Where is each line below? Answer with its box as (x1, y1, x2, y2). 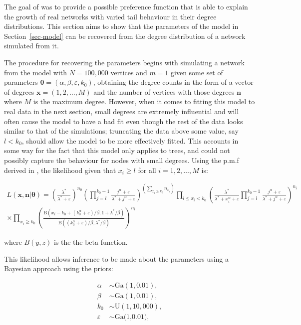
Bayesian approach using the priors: (4, 263, 113, 274)
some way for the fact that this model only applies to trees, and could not (4, 145, 230, 156)
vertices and (110, 67, 147, 77)
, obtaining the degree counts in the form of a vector (93, 77, 254, 87)
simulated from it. (4, 40, 59, 51)
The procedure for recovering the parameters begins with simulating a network (4, 57, 245, 67)
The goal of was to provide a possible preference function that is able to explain (4, 1, 248, 11)
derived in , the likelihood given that (4, 164, 116, 175)
